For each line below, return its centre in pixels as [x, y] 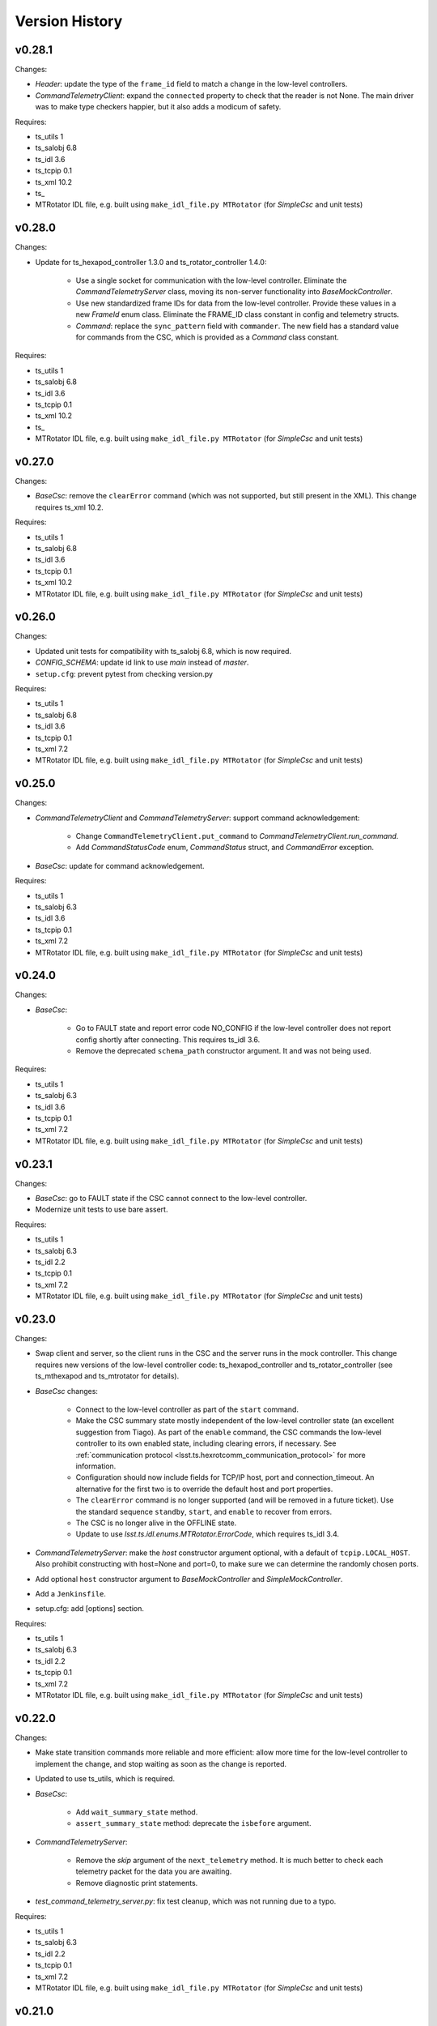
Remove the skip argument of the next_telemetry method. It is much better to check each [229, 1861]
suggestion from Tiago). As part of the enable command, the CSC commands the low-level [229, 1432]
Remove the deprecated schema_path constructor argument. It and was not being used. [223, 1051]
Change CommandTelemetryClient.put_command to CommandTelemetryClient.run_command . [237, 836]
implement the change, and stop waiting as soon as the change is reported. [161, 1763]
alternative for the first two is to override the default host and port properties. [204, 1489]
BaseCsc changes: [67, 1391]
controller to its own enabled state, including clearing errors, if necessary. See [206, 1443]
